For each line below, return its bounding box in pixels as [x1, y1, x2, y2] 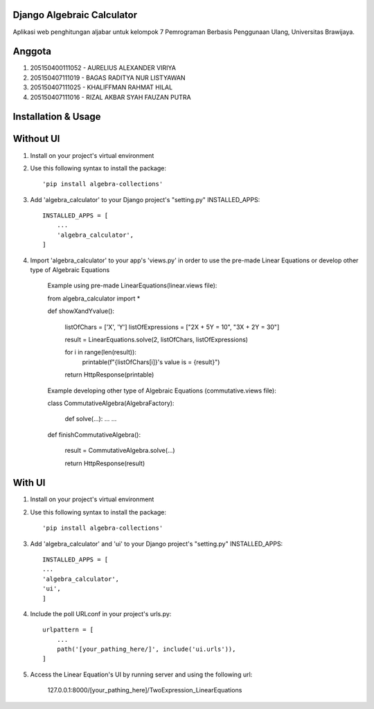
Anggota [12, 46, 52, 57]
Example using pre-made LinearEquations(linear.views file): [47, 281, 217, 290]
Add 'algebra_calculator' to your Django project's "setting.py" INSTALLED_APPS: [30, 195, 260, 204]
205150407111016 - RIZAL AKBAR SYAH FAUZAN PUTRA [30, 93, 191, 101]
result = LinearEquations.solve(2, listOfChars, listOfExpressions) [64, 335, 249, 343]
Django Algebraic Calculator [12, 9, 138, 21]
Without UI [12, 133, 60, 145]
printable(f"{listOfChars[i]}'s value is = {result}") [82, 357, 220, 366]
